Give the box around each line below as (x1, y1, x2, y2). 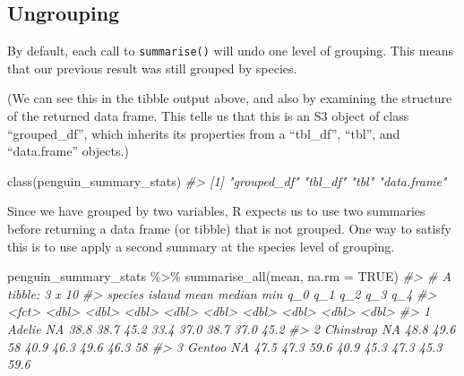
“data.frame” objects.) (7, 141, 129, 160)
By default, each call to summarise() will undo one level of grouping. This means (7, 41, 453, 60)
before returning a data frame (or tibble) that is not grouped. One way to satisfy (7, 219, 451, 238)
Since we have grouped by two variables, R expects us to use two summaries (7, 201, 425, 220)
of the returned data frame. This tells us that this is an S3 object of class (7, 107, 409, 125)
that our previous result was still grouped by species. (7, 58, 297, 77)
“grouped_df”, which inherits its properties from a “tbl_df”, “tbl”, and (7, 124, 400, 142)
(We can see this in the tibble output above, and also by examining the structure (7, 89, 452, 107)
